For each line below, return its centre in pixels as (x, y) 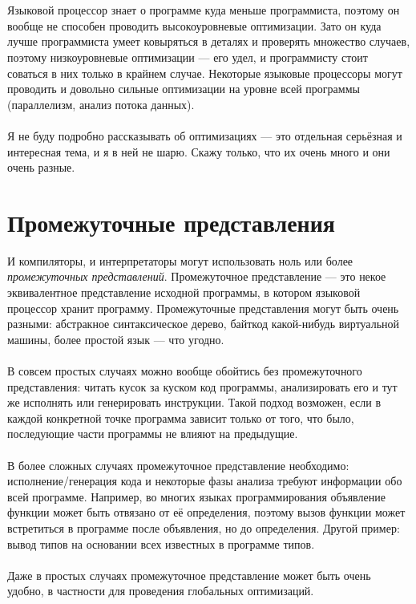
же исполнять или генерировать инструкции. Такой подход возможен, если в (194, 402)
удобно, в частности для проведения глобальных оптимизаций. (161, 591)
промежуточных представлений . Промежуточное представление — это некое (197, 276)
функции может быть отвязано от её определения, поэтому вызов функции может (206, 512)
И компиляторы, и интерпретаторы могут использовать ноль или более (180, 260)
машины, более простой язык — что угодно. (116, 339)
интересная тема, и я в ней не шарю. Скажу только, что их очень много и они (199, 151)
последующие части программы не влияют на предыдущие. (153, 434)
